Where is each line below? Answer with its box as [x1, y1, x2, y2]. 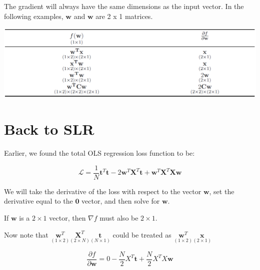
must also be [99, 213, 138, 223]
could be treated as [112, 229, 171, 240]
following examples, [4, 10, 63, 21]
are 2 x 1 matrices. [95, 10, 153, 21]
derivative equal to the [4, 196, 73, 206]
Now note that [4, 229, 48, 240]
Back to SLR [4, 119, 94, 139]
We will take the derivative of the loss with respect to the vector [4, 186, 201, 196]
